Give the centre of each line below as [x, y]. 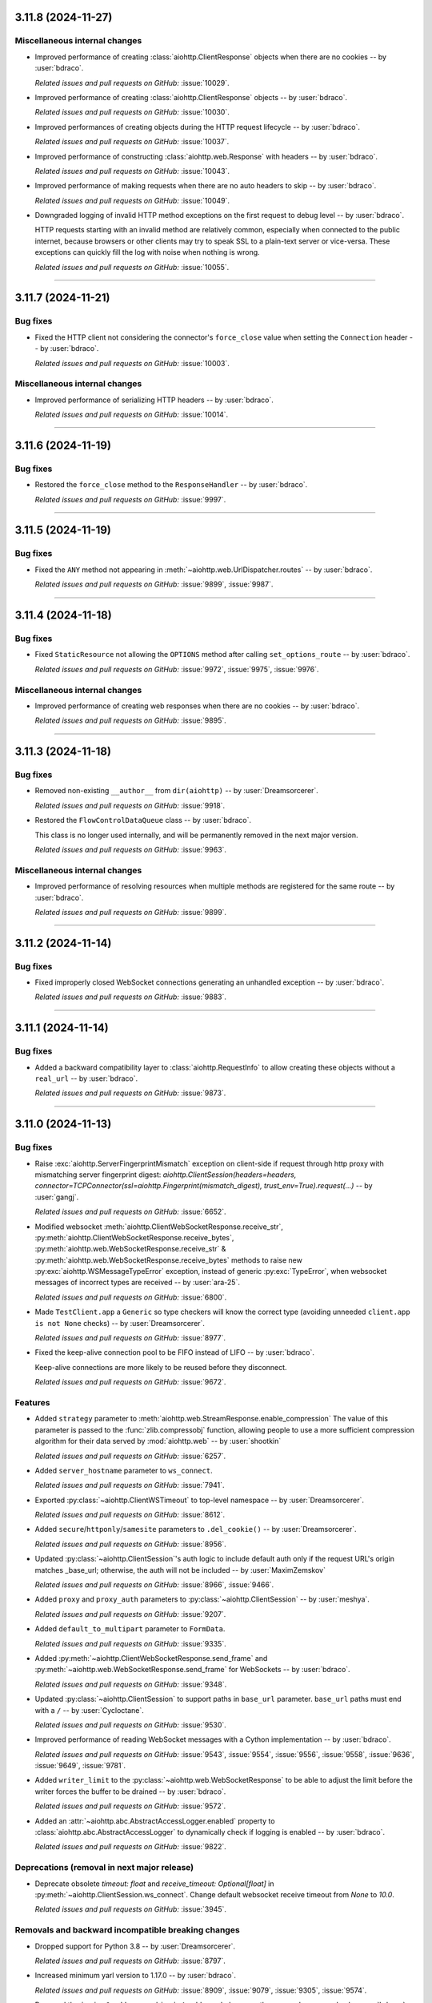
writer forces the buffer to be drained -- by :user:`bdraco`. [130, 1791]
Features [32, 1402]
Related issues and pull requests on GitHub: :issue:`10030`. [132, 112]
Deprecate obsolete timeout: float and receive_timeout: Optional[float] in [154, 1884]
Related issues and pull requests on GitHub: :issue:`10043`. [132, 171]
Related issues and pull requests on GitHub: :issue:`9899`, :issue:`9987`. [154, 584]
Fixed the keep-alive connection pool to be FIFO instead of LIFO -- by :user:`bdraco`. [175, 1352]
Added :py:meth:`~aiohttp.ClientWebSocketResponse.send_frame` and [151, 1658]
